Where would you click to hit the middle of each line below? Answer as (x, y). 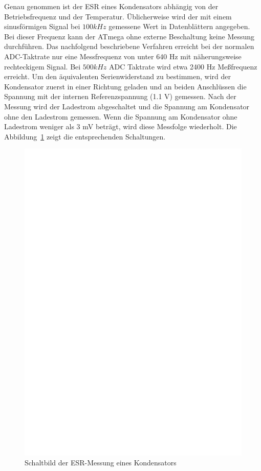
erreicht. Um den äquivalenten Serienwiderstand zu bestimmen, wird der (117, 76)
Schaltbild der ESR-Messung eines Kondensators (101, 463)
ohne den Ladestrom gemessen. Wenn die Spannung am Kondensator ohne (121, 116)
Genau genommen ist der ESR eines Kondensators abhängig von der (111, 6)
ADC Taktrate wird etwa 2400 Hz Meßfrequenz (183, 66)
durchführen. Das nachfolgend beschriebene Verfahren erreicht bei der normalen (129, 46)
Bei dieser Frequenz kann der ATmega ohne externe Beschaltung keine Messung (129, 36)
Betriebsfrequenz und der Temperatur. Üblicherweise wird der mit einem (118, 16)
